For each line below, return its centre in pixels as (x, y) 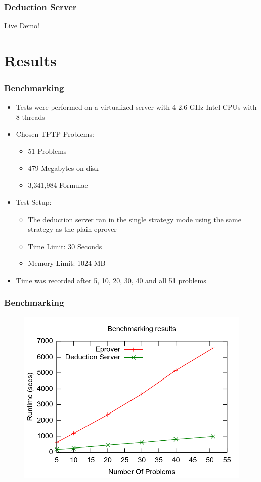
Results (30, 60)
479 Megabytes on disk (63, 168)
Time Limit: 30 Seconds (65, 246)
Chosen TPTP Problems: (55, 134)
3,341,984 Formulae (58, 185)
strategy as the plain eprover (72, 229)
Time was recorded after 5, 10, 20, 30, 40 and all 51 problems (111, 280)
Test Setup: (34, 202)
